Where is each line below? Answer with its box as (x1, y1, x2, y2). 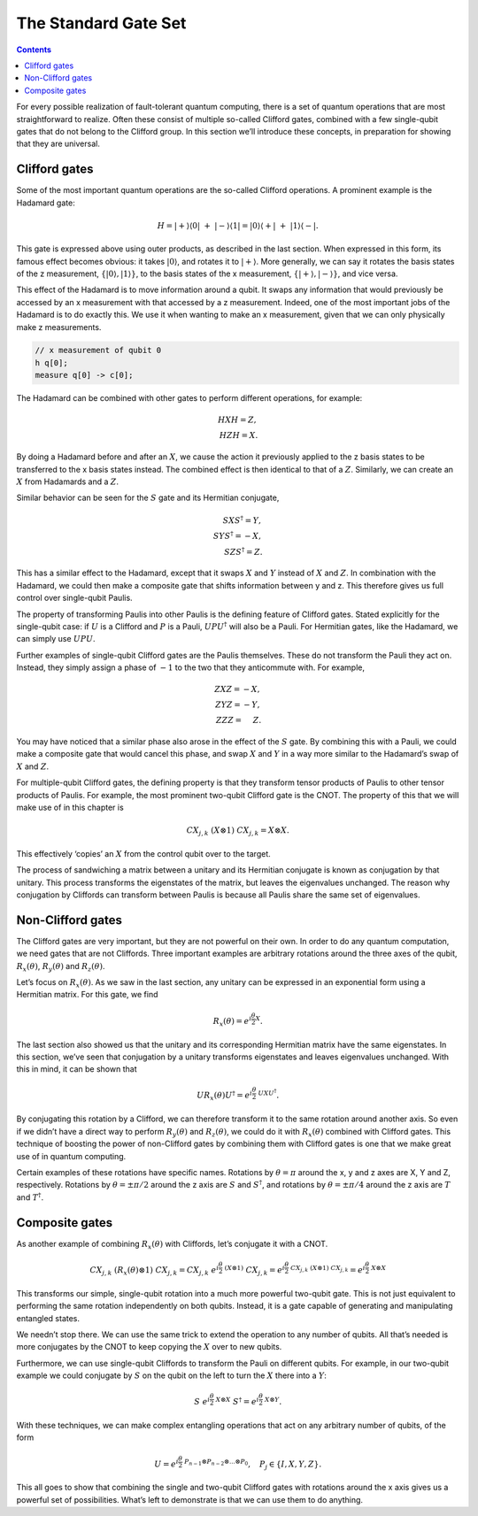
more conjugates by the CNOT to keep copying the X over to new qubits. (16, 1342, 282, 1352)
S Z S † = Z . (224, 545, 263, 557)
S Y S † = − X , (212, 529, 261, 541)
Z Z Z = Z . (215, 715, 262, 726)
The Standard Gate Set (16, 13, 187, 33)
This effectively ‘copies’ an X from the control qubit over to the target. (16, 848, 271, 858)
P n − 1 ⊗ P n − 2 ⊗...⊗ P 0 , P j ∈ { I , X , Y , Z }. (184, 1458, 322, 1471)
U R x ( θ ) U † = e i (196, 1089, 252, 1103)
